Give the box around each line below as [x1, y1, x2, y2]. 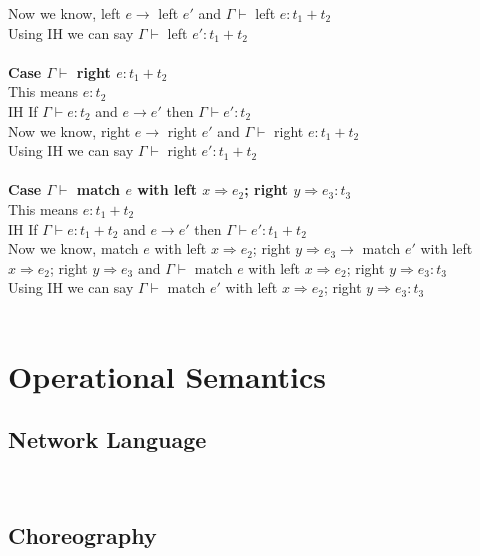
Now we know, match [8, 238, 139, 259]
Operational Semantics [8, 355, 326, 396]
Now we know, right [8, 120, 131, 141]
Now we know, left [8, 3, 121, 23]
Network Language [8, 424, 207, 455]
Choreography [8, 520, 157, 551]
